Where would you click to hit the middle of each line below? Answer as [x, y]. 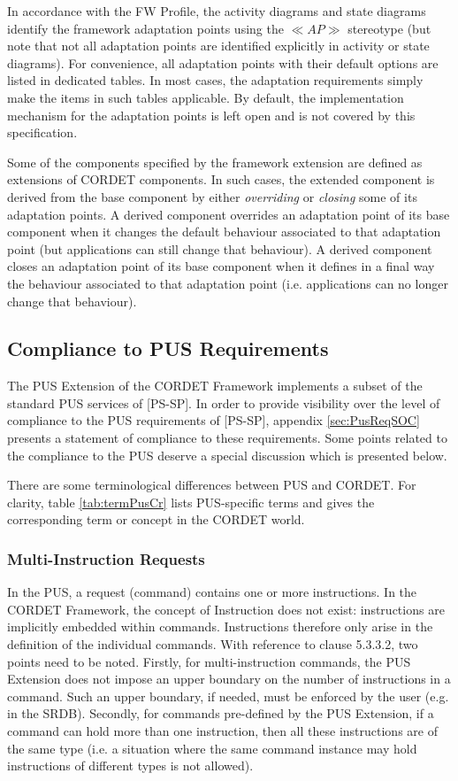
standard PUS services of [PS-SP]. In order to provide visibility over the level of [224, 402]
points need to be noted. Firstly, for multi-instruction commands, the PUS [209, 661]
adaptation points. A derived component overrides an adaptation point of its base [229, 214]
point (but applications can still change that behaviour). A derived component [220, 248]
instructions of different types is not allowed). [130, 766]
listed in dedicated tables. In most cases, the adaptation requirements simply [215, 80]
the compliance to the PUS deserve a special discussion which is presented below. [227, 455]
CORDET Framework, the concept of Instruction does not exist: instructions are [226, 609]
